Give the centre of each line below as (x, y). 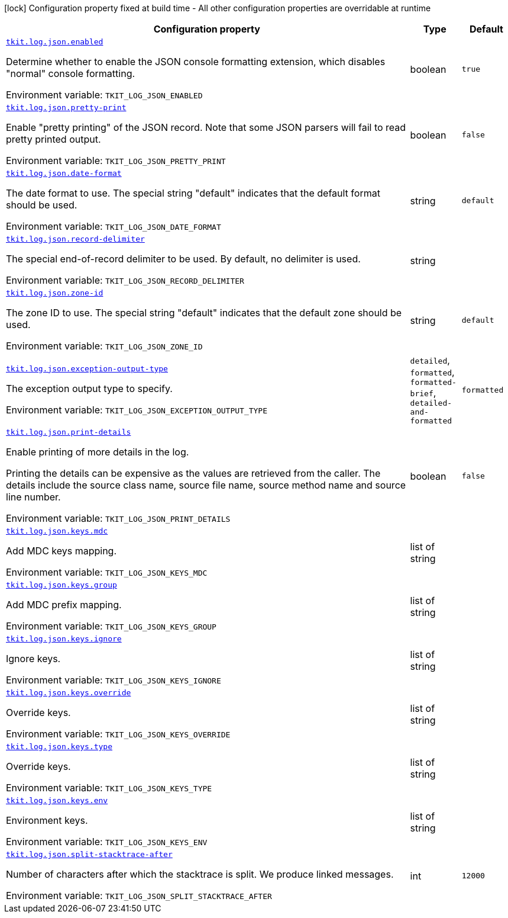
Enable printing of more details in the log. (98, 452)
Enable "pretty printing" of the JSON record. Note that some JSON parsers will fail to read (206, 127)
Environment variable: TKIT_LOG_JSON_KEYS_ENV (107, 842)
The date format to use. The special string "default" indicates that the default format (193, 193)
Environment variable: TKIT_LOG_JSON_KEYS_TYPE (109, 788)
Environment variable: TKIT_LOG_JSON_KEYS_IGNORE (114, 680)
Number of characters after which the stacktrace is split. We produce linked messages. (200, 874)
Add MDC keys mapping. (62, 551)
